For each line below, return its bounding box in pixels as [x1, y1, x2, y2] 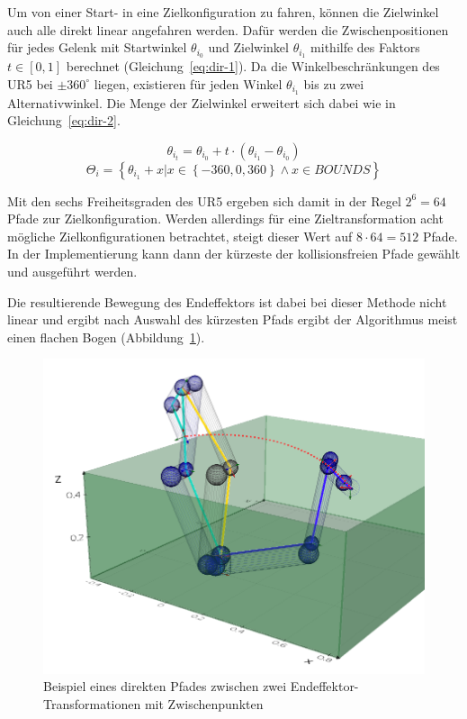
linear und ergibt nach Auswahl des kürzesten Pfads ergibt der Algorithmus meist [7, 310, 458, 329]
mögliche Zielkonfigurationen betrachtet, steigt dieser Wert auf [7, 226, 353, 245]
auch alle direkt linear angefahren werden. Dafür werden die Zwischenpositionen [7, 20, 449, 39]
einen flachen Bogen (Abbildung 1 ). [7, 327, 205, 346]
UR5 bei [7, 74, 53, 93]
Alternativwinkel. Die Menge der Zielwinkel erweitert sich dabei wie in [7, 93, 396, 112]
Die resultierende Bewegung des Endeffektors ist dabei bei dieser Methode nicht [7, 292, 447, 311]
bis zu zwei [303, 74, 364, 93]
